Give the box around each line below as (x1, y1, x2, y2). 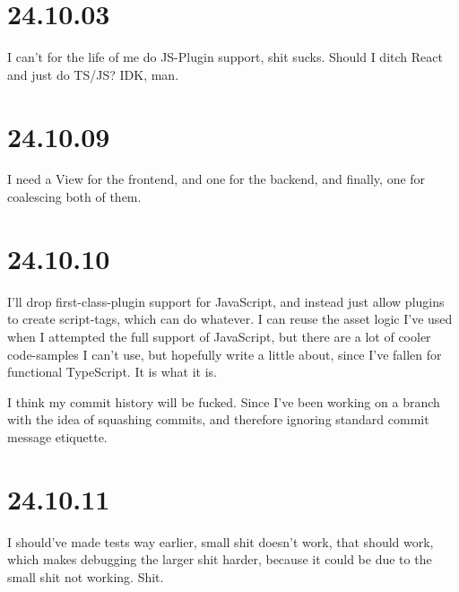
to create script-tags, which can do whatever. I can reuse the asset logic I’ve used (7, 309, 453, 328)
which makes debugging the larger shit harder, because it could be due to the (7, 550, 432, 569)
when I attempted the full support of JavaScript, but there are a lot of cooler (7, 326, 431, 345)
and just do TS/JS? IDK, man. (7, 65, 179, 83)
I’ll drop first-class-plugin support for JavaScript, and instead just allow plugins (7, 292, 445, 310)
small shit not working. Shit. (7, 567, 164, 586)
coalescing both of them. (7, 187, 142, 206)
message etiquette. (7, 427, 108, 446)
